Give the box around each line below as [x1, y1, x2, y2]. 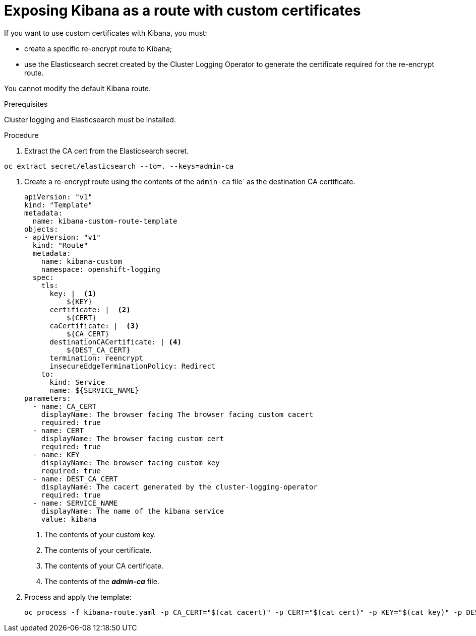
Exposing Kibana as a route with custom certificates [4, 2, 361, 19]
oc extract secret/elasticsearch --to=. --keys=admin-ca [4, 162, 234, 170]
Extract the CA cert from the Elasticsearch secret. [24, 146, 189, 155]
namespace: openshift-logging [41, 265, 160, 273]
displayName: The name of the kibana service [41, 507, 224, 515]
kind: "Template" [24, 200, 92, 209]
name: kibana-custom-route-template [32, 217, 177, 225]
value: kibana [41, 515, 97, 523]
